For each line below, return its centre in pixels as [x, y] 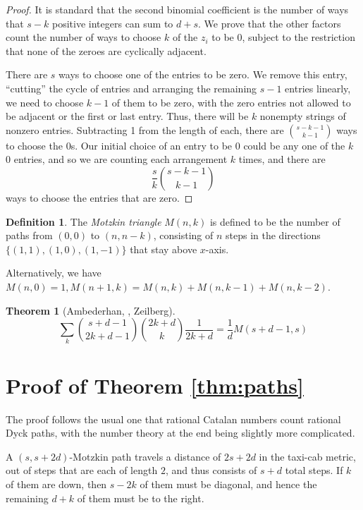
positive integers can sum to [113, 23]
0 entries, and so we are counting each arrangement [117, 159]
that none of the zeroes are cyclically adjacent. [106, 50]
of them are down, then [56, 484]
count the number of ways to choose [84, 37]
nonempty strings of [303, 116]
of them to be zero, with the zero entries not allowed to [231, 102]
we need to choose [45, 102]
